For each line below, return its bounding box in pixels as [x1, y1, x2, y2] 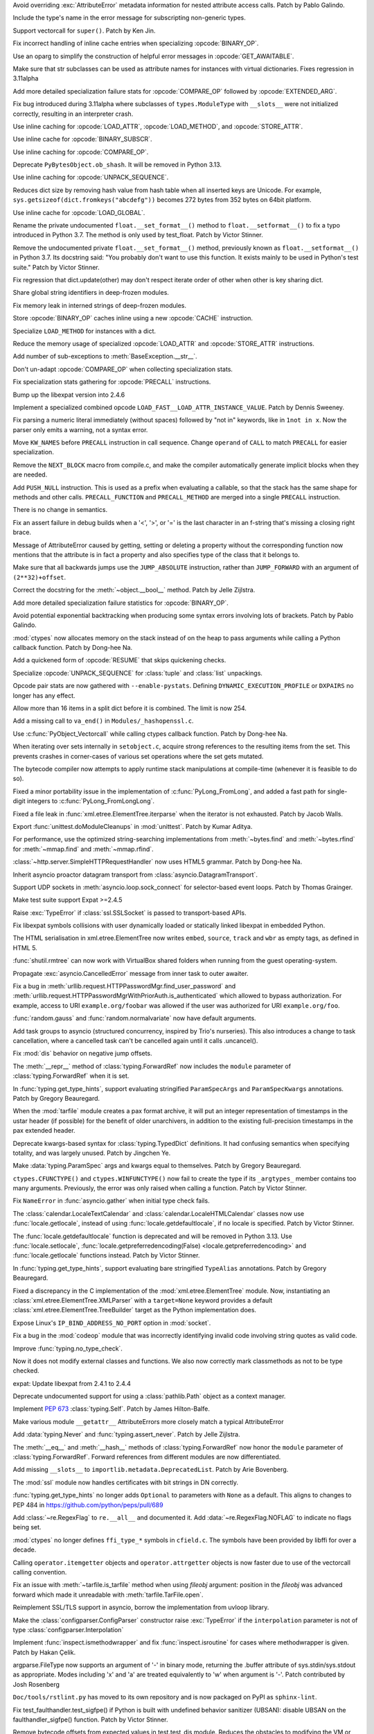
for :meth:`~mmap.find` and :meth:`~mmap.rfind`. [12, 845, 154, 853]
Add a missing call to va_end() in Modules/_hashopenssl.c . [12, 716, 194, 725]
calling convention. [12, 1568, 67, 1576]
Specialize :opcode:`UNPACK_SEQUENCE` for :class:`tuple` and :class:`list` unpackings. [12, 669, 263, 677]
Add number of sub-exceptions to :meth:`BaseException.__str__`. [12, 352, 197, 361]
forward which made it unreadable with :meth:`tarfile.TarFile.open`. [12, 1590, 204, 1599]
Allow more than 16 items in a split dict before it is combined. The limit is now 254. [12, 704, 247, 712]
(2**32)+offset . [12, 573, 66, 581]
